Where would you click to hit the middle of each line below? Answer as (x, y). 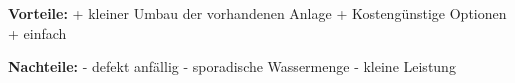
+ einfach (37, 32)
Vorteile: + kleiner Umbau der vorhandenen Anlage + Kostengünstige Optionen (257, 13)
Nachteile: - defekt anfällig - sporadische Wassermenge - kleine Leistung (232, 66)
